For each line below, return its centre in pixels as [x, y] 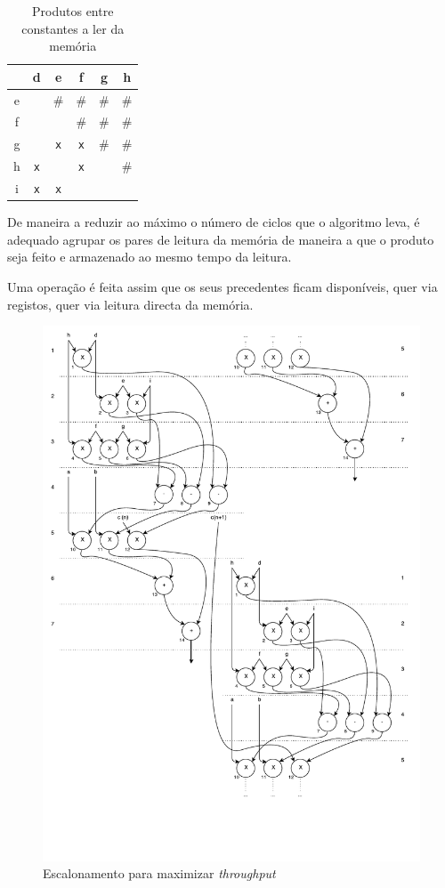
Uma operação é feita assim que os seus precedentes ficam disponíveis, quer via [222, 287]
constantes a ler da [73, 28]
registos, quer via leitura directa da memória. [130, 304]
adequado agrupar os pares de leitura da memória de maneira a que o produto [221, 239]
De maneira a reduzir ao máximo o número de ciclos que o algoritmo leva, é [214, 222]
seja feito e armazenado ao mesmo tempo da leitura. [150, 257]
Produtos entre [73, 11]
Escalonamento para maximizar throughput [159, 873]
